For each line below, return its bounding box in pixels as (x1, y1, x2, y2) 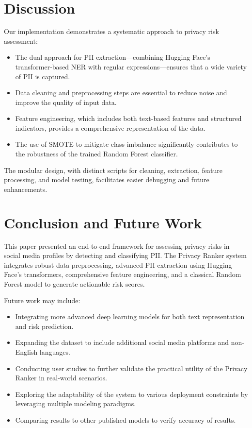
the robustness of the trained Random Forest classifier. (15, 149, 178, 159)
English (15, 346, 38, 357)
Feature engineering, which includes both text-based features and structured (15, 113, 242, 123)
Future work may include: (4, 295, 80, 305)
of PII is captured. (15, 71, 70, 81)
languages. (39, 346, 70, 357)
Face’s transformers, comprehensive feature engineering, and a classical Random (4, 269, 241, 279)
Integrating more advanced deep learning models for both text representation (15, 311, 245, 322)
